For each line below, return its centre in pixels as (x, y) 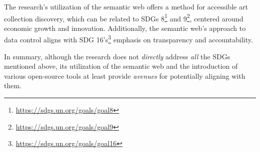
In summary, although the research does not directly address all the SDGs (117, 56)
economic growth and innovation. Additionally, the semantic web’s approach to (125, 28)
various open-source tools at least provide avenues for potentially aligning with (125, 76)
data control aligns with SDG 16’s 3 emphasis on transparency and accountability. (128, 39)
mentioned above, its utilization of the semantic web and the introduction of (121, 66)
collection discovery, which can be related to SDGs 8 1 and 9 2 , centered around (124, 17)
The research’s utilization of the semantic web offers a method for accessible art (126, 6)
